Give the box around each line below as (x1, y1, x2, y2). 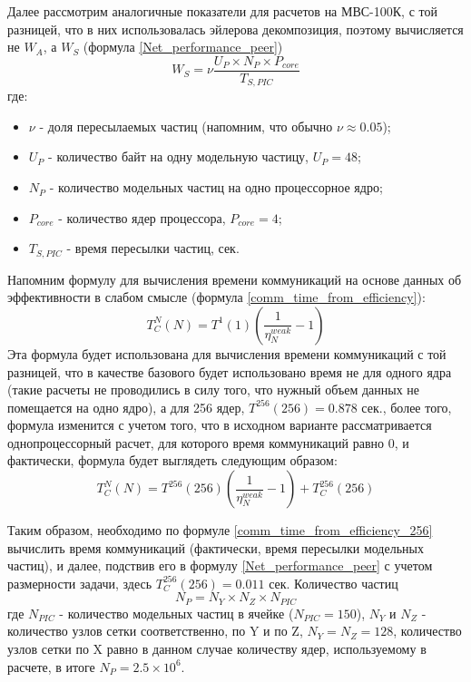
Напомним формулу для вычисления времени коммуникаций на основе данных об (7, 269, 462, 288)
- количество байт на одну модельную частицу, (48, 147, 309, 166)
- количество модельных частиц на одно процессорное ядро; (49, 178, 383, 197)
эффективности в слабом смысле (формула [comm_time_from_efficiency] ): (7, 287, 426, 307)
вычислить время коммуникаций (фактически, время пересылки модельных (7, 538, 424, 557)
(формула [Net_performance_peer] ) (83, 37, 283, 56)
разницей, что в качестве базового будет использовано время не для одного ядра (7, 362, 452, 381)
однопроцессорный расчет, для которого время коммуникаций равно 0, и (7, 433, 409, 452)
